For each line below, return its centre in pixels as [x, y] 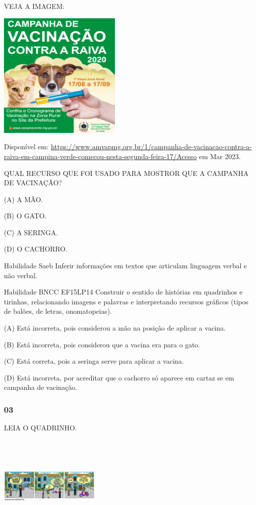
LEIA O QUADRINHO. [40, 428]
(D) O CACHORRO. [36, 249]
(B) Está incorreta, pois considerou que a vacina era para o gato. [102, 344]
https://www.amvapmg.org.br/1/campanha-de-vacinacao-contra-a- [151, 147]
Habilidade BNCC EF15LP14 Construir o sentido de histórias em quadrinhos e [123, 292]
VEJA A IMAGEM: [34, 6]
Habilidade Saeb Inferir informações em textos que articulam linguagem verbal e [126, 266]
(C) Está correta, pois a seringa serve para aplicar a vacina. [94, 361]
